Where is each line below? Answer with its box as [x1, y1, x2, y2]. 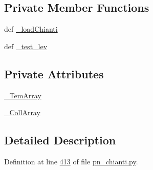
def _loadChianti [4, 24, 58, 34]
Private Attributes [4, 66, 104, 81]
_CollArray [4, 107, 40, 118]
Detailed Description [4, 132, 116, 148]
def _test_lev [4, 40, 48, 51]
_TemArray [4, 90, 41, 100]
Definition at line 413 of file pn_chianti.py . [4, 156, 138, 166]
